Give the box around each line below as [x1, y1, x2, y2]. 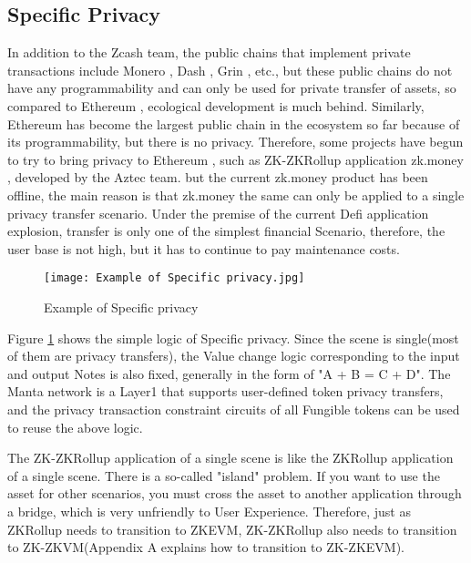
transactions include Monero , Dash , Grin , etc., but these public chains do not [7, 60, 453, 79]
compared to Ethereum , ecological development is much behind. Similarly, [7, 96, 425, 115]
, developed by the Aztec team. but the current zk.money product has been [7, 168, 428, 187]
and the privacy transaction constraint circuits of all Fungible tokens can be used [7, 399, 460, 418]
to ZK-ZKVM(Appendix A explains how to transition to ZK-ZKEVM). [7, 537, 404, 557]
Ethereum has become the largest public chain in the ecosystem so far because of [7, 114, 460, 133]
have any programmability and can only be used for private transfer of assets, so [7, 78, 456, 97]
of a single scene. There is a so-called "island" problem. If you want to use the [7, 466, 440, 485]
